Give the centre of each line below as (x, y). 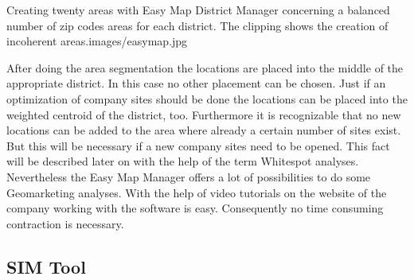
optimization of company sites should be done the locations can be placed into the (207, 98)
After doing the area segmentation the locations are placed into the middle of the (205, 67)
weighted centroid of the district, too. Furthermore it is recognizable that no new (204, 114)
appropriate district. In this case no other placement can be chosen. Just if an (196, 83)
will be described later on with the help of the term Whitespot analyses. (183, 161)
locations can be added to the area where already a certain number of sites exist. (204, 130)
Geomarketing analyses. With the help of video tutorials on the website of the (197, 192)
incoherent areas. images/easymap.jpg (97, 41)
